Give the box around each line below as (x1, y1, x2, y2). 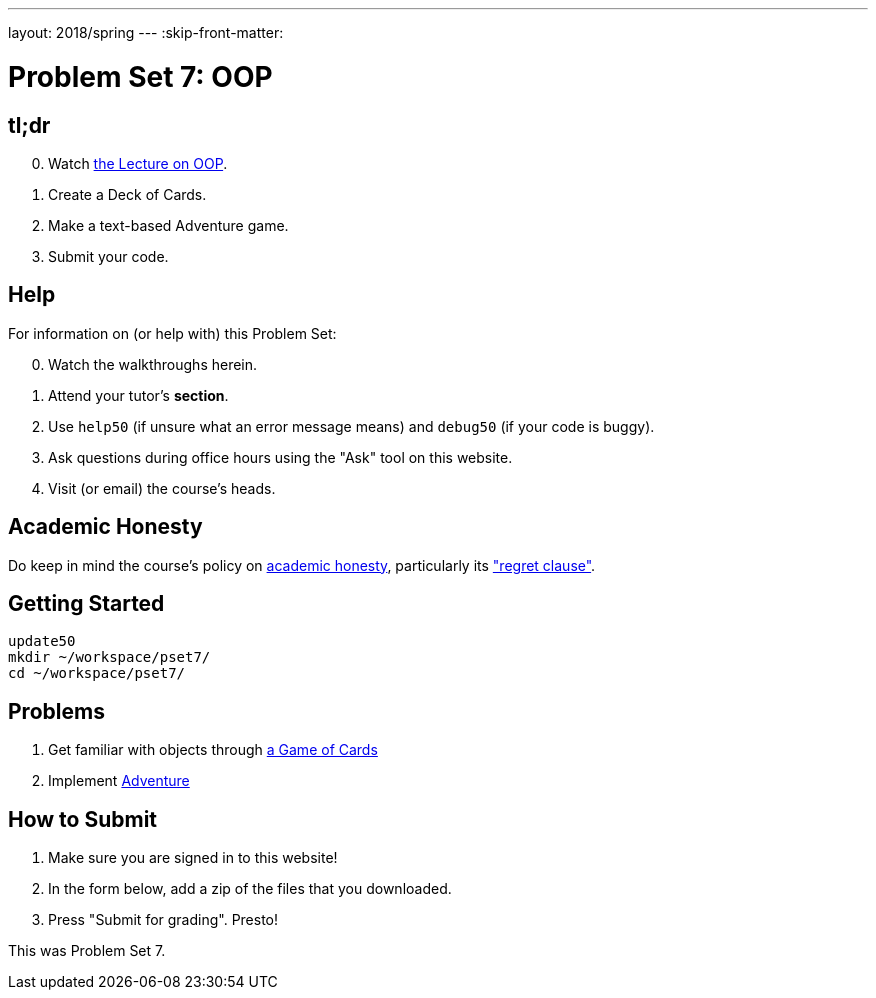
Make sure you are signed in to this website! (48, 849, 338, 867)
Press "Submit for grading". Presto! (48, 911, 279, 929)
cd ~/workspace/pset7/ (8, 665, 186, 682)
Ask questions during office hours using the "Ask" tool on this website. (48, 448, 513, 466)
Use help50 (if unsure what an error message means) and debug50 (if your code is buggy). (48, 417, 655, 435)
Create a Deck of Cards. (48, 185, 207, 203)
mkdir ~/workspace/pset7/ (8, 649, 211, 666)
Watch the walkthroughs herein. (48, 355, 258, 373)
